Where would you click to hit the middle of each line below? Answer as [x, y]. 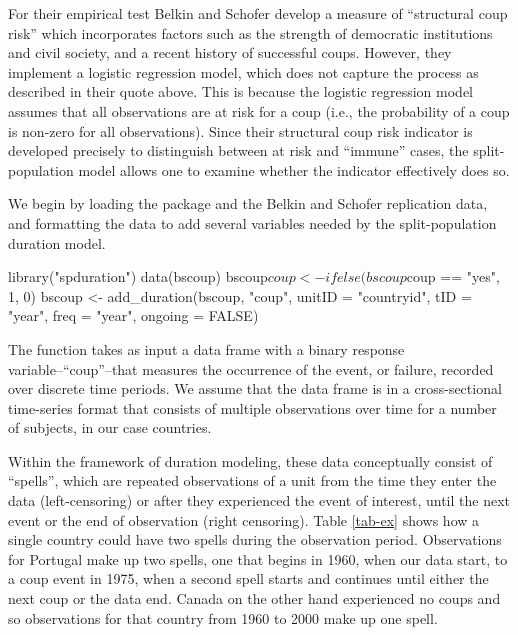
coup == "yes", [453, 276]
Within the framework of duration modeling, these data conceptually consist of [250, 460]
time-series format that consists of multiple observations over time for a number [252, 407]
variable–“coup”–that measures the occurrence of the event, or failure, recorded [251, 368]
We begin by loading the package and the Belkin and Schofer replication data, [248, 203]
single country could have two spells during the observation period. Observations [255, 539]
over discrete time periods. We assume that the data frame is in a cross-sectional [255, 388]
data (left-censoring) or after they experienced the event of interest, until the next [259, 500]
